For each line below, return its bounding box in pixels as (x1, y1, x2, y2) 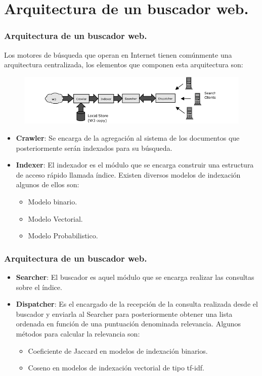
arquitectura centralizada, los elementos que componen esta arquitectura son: (4, 59, 243, 70)
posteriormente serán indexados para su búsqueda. (16, 142, 172, 153)
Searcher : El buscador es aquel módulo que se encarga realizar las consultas (16, 271, 254, 282)
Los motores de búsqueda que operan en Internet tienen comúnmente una (4, 49, 232, 60)
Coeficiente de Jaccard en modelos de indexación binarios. (28, 345, 208, 356)
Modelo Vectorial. (28, 213, 83, 224)
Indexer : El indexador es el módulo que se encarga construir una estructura (16, 159, 254, 170)
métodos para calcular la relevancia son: (16, 328, 140, 339)
